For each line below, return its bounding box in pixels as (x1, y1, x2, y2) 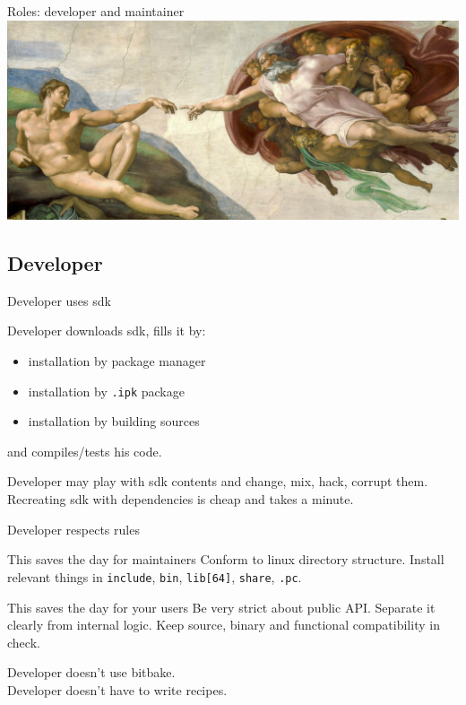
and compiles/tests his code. (7, 441, 162, 460)
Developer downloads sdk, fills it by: (7, 321, 206, 340)
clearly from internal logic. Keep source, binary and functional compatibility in (7, 615, 440, 634)
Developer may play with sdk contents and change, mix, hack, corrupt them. (7, 472, 428, 491)
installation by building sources (28, 412, 200, 431)
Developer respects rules (7, 519, 140, 538)
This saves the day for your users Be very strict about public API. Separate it (7, 597, 436, 616)
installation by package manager (28, 352, 206, 370)
